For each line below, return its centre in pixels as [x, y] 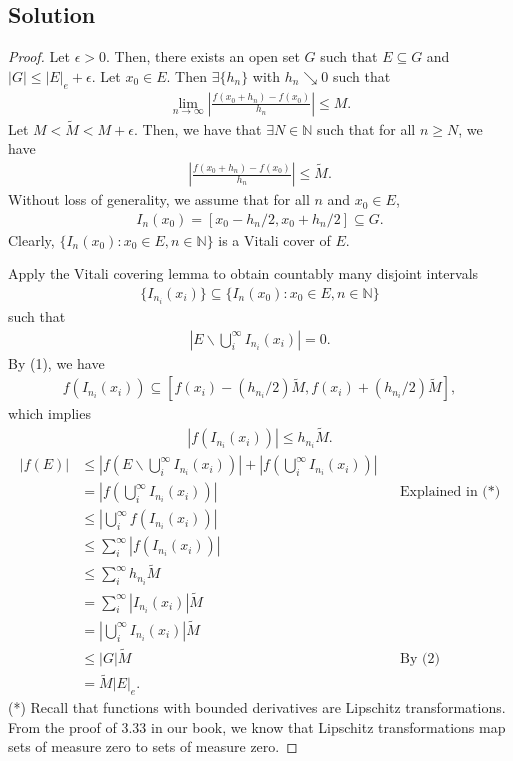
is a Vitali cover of [274, 239]
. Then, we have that [197, 128]
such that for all [366, 128]
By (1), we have [56, 362]
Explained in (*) [450, 492]
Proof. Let [39, 56]
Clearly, [31, 239]
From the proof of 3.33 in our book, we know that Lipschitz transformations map [257, 726]
